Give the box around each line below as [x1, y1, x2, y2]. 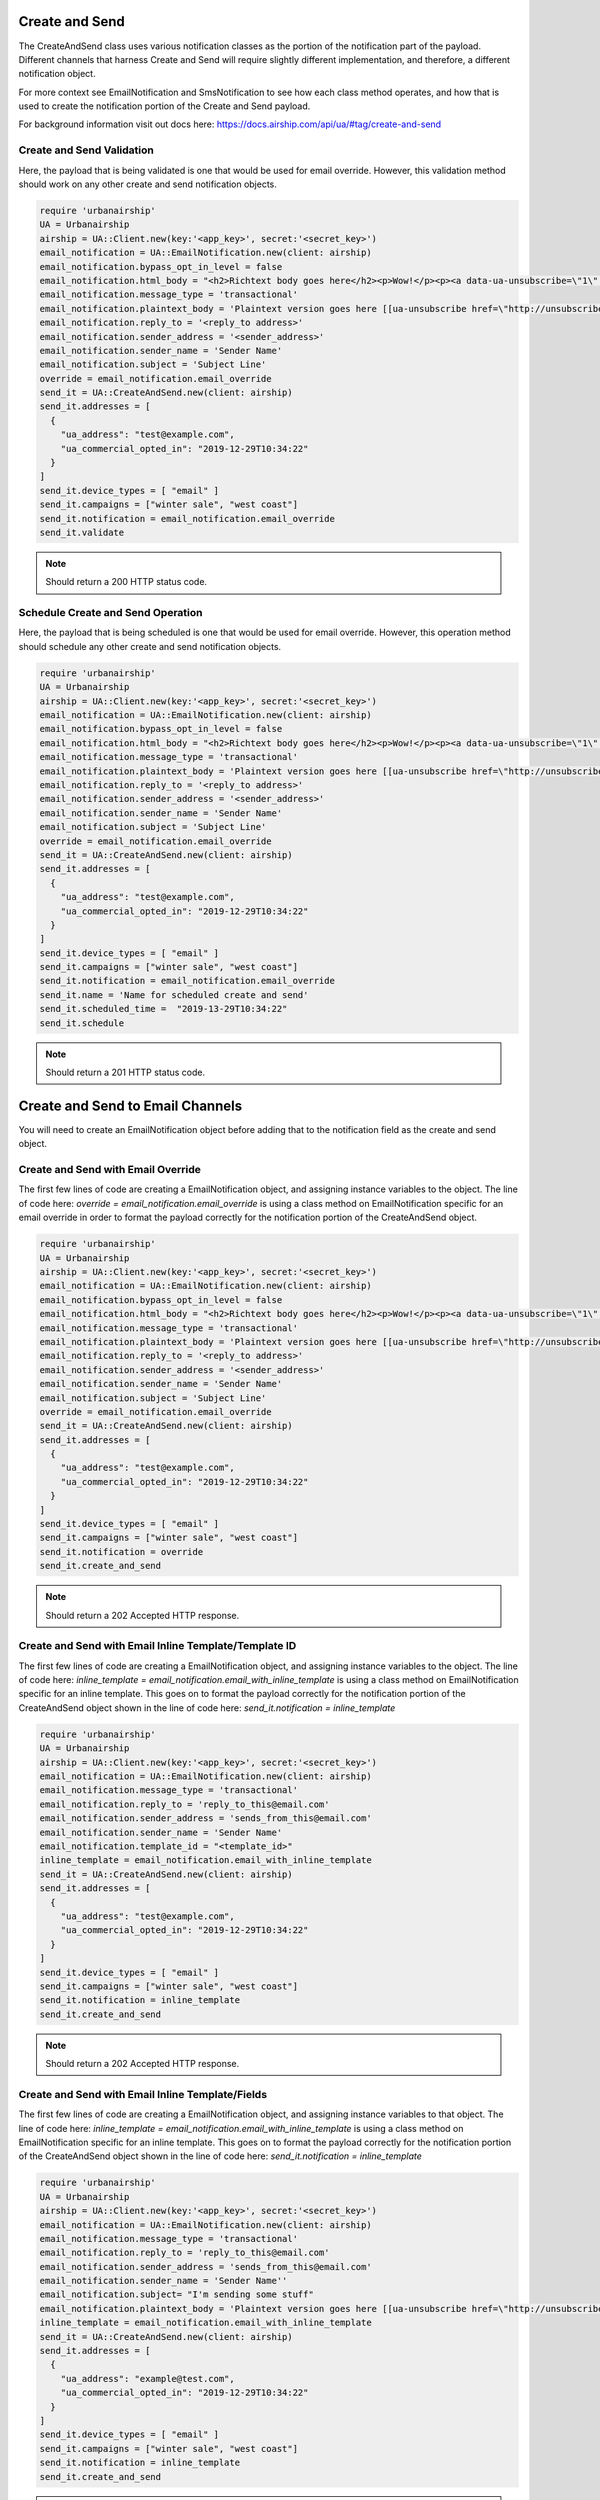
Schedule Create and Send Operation [18, 606, 203, 620]
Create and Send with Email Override [18, 1163, 202, 1177]
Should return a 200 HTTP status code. [45, 576, 208, 588]
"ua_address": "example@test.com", [60, 2373, 235, 2384]
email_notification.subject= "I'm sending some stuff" [39, 2289, 314, 2300]
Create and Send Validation [18, 143, 154, 157]
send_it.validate [39, 526, 125, 538]
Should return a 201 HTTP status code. [45, 1066, 205, 1078]
